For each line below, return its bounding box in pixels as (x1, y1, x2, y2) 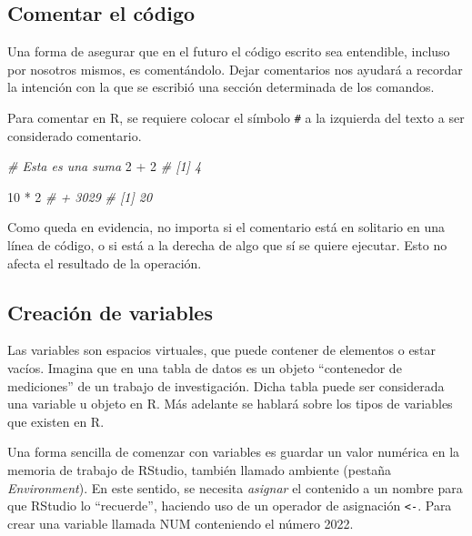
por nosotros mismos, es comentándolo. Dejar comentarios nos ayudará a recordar (7, 59, 463, 78)
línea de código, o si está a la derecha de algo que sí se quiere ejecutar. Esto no (7, 236, 447, 255)
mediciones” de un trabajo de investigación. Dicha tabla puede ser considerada (7, 376, 445, 395)
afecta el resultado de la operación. (7, 253, 202, 272)
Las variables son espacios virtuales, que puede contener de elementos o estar (7, 340, 437, 359)
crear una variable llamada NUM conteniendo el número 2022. (7, 513, 354, 532)
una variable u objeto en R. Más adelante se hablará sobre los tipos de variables (7, 394, 453, 413)
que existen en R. (7, 411, 105, 430)
